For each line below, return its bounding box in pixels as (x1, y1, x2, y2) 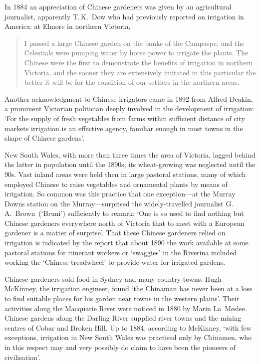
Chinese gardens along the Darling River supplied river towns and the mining (4, 313, 242, 323)
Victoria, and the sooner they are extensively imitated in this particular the (24, 67, 256, 77)
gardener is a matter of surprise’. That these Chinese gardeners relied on (4, 227, 226, 238)
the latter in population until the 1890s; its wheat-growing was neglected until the (4, 159, 256, 170)
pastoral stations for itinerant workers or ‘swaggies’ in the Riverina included (4, 247, 237, 257)
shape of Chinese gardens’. (4, 133, 85, 143)
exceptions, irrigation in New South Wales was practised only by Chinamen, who (4, 332, 252, 343)
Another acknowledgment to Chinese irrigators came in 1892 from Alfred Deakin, (4, 93, 253, 104)
